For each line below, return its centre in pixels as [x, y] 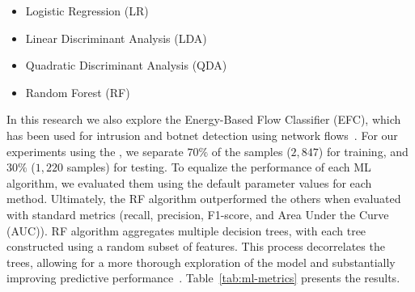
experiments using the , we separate [95, 151]
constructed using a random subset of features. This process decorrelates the [196, 246]
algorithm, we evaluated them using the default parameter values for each [189, 182]
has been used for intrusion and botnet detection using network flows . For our [202, 135]
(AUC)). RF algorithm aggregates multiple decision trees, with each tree [186, 230]
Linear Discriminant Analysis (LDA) [116, 38]
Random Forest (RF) [78, 92]
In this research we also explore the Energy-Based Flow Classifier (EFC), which [204, 119]
